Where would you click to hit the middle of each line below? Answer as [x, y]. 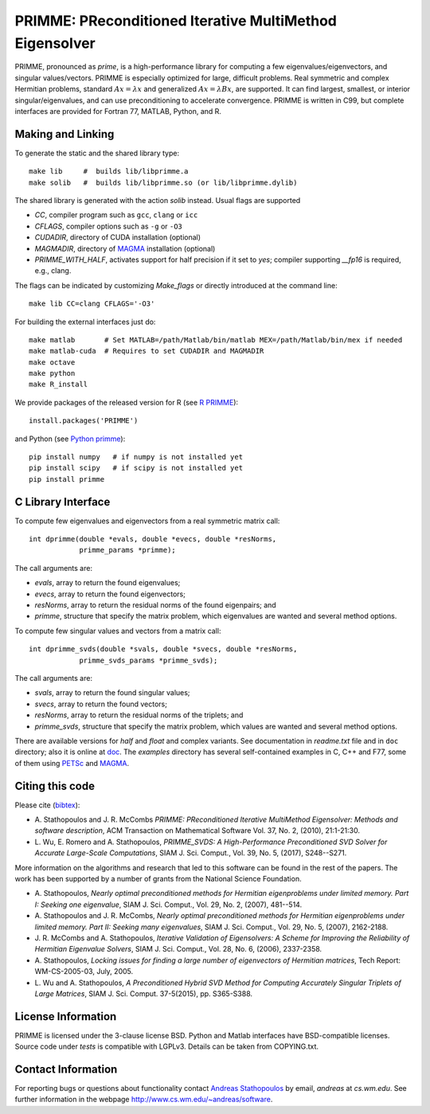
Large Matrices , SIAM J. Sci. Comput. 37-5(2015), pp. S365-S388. [144, 993]
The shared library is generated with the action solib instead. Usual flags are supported [158, 200]
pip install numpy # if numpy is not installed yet [136, 457]
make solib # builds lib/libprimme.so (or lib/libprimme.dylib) [163, 182]
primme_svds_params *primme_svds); [149, 660]
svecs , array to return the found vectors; [101, 704]
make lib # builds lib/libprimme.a [109, 172]
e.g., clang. [53, 271]
